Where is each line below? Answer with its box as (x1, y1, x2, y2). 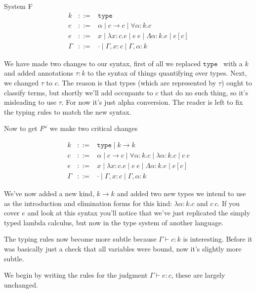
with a (223, 58, 243, 68)
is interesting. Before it (183, 234, 253, 244)
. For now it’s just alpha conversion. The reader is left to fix (61, 97, 243, 107)
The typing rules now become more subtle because (4, 234, 157, 244)
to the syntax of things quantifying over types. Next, (87, 68, 247, 78)
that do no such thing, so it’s (160, 87, 249, 97)
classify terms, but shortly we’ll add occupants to (4, 87, 153, 97)
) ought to (221, 77, 252, 87)
